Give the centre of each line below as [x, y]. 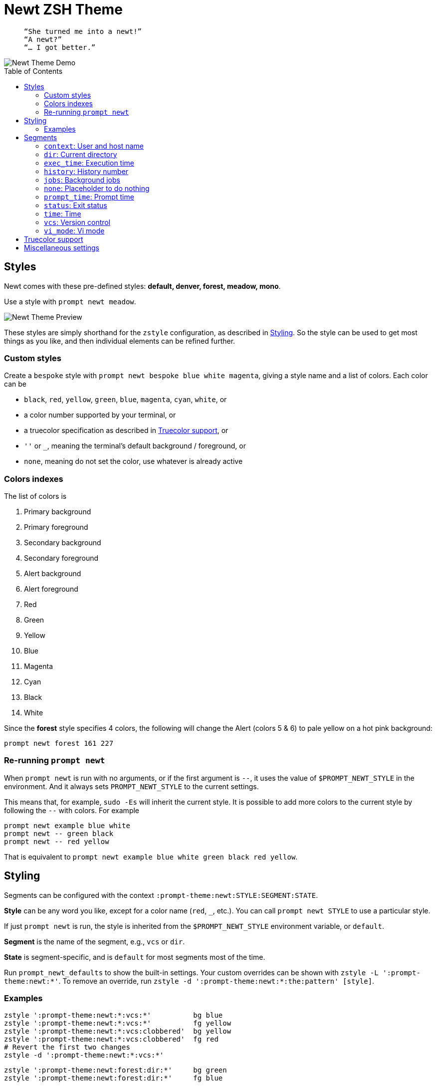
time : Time [63, 214]
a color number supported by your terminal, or [100, 415]
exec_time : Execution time [89, 163]
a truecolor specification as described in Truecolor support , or [126, 431]
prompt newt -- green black [59, 833]
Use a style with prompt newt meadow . [70, 301]
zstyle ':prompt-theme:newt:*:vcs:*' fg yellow [118, 1023]
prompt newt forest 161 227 [59, 744]
